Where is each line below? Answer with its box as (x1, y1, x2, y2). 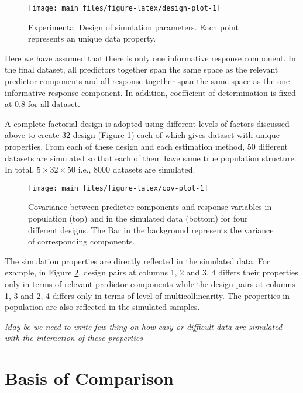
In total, (5, 163, 35, 175)
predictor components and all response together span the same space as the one (5, 75, 290, 87)
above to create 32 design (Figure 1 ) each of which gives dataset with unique (5, 129, 280, 141)
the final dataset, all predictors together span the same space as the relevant (5, 63, 278, 75)
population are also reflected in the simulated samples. (5, 301, 200, 313)
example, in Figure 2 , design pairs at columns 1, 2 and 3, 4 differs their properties (5, 266, 298, 278)
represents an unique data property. (28, 32, 156, 44)
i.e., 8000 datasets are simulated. (78, 163, 195, 175)
